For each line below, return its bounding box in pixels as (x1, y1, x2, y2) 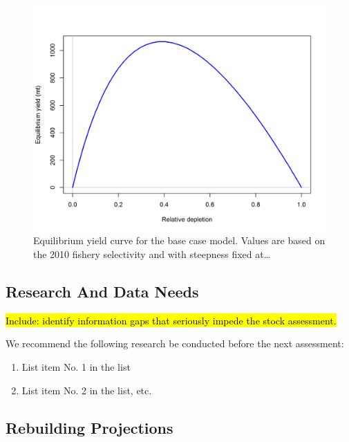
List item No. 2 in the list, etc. (21, 383, 152, 397)
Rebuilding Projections (6, 416, 173, 438)
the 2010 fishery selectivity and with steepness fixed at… (33, 247, 271, 261)
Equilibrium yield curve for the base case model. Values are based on (33, 233, 326, 248)
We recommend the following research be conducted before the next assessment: (6, 336, 344, 351)
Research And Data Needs (6, 281, 199, 302)
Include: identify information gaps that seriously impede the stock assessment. (6, 313, 337, 327)
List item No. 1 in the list (21, 360, 131, 374)
